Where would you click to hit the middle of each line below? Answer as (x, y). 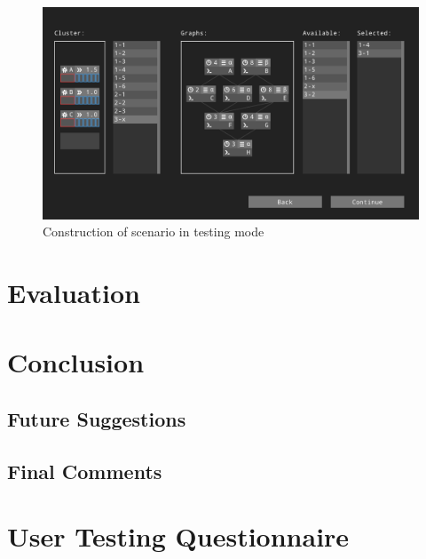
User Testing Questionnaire (178, 536)
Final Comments (85, 471)
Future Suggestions (97, 418)
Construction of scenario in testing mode (154, 232)
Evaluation (74, 292)
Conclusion (76, 362)
